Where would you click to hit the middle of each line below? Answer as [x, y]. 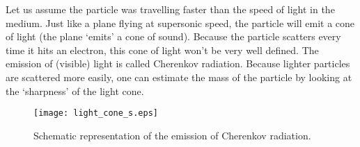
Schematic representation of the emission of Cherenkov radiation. [172, 135]
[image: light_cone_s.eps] [96, 113]
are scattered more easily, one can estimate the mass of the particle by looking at [179, 77]
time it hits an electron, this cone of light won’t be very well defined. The [162, 50]
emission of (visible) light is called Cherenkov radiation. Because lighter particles [178, 63]
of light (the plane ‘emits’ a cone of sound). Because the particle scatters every [173, 36]
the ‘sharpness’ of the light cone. [75, 90]
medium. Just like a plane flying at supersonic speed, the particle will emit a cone [180, 23]
